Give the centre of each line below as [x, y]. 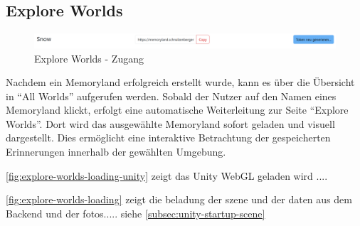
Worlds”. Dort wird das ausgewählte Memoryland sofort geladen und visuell [170, 123]
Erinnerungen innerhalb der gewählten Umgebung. [116, 152]
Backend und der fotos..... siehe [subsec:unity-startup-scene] [136, 213]
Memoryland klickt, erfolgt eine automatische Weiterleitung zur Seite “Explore [177, 110]
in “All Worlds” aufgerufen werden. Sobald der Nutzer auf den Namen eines [171, 96]
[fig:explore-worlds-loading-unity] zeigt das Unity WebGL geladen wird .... [167, 175]
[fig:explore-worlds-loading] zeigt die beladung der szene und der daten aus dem [179, 199]
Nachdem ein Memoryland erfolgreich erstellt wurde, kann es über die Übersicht [180, 82]
